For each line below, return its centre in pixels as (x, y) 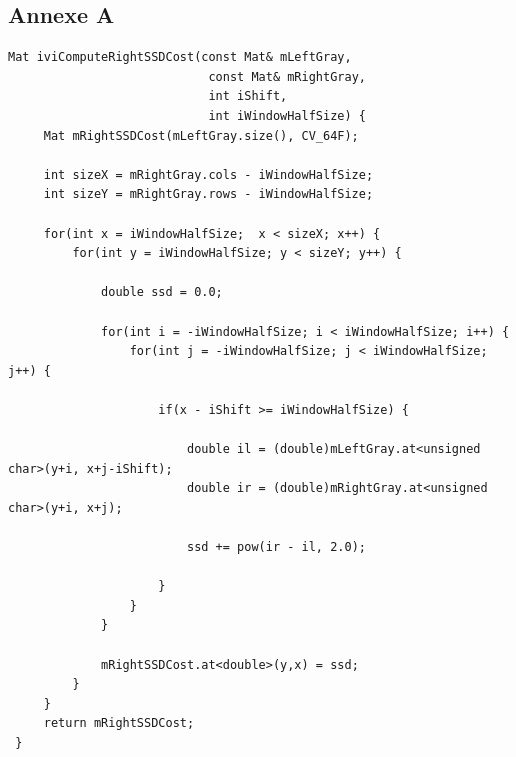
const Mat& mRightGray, (287, 76)
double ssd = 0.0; (162, 292)
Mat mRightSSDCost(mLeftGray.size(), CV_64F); (201, 135)
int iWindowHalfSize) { (287, 115)
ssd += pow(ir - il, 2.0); (276, 547)
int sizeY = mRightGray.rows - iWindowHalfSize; (208, 194)
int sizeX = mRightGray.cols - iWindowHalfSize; (208, 174)
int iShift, (248, 96)
